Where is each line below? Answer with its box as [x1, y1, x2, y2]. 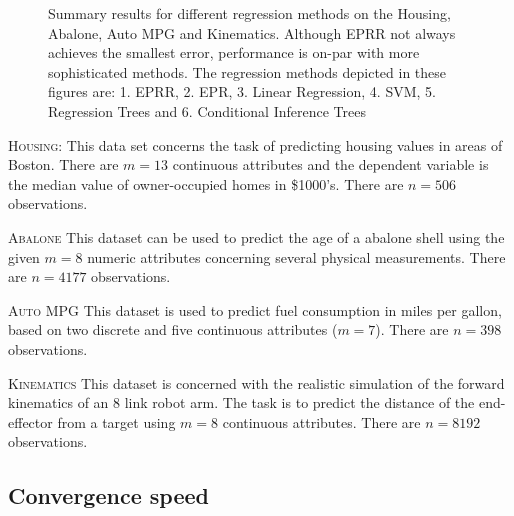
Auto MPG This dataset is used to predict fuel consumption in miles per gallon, [8, 299, 502, 320]
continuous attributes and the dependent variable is [172, 154, 489, 175]
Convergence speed [8, 480, 209, 511]
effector [8, 411, 53, 432]
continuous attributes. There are [222, 411, 421, 432]
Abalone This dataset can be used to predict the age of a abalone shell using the [8, 226, 505, 247]
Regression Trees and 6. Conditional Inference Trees [48, 100, 366, 121]
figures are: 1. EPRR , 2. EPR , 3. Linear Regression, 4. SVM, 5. [48, 81, 436, 102]
